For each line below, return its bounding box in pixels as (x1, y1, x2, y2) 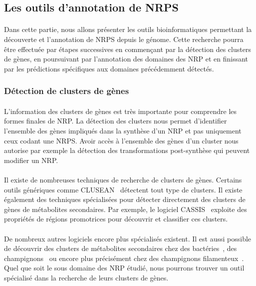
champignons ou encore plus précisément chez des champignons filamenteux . (4, 252, 244, 263)
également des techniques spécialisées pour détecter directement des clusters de (4, 194, 246, 204)
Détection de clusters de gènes (4, 84, 129, 97)
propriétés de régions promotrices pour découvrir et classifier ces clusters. (4, 213, 228, 224)
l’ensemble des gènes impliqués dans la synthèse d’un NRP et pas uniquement (4, 125, 242, 135)
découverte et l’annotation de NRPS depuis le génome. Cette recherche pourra (4, 33, 244, 44)
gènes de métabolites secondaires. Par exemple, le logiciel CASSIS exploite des (4, 203, 247, 214)
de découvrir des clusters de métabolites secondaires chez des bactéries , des (4, 243, 237, 253)
